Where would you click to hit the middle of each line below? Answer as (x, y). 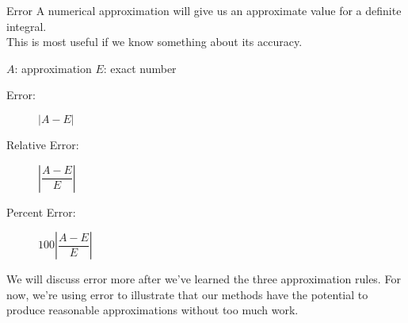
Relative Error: (43, 144)
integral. (27, 26)
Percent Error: (41, 211)
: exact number (140, 68)
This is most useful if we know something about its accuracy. (154, 42)
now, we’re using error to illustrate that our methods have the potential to (187, 294)
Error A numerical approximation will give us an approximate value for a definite (204, 10)
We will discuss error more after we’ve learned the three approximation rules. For (204, 279)
